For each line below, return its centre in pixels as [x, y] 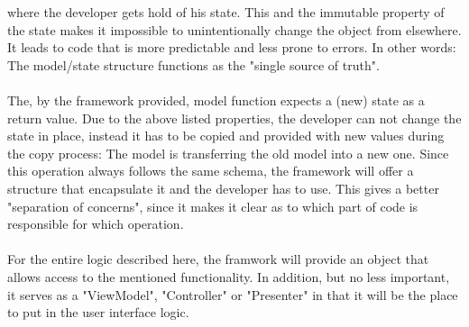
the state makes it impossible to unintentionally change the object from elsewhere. [234, 29]
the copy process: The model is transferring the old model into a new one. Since [228, 153]
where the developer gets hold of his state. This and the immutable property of [226, 12]
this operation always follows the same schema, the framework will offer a [211, 171]
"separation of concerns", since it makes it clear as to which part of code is [213, 206]
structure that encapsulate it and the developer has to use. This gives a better [223, 188]
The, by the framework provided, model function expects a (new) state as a [216, 100]
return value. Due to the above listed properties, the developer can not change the [234, 118]
